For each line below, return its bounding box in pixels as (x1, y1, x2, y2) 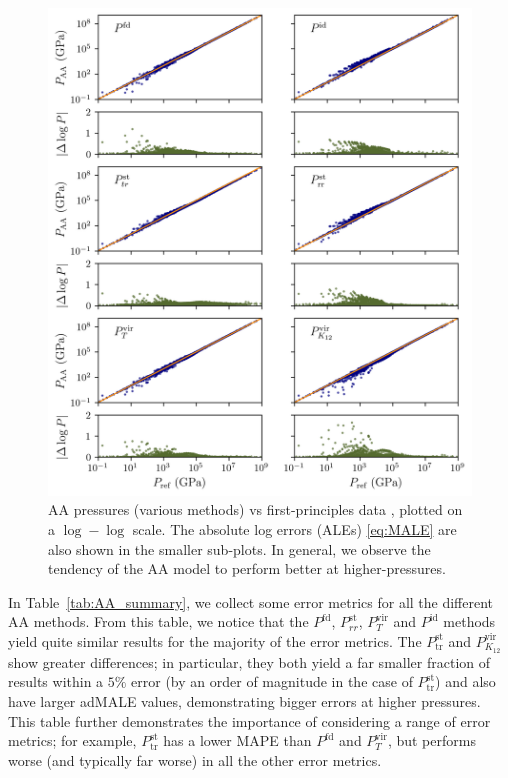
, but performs (387, 730, 476, 751)
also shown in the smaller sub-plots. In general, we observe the (48, 538, 431, 559)
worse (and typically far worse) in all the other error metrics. (8, 749, 382, 770)
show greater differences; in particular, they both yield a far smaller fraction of (8, 651, 491, 672)
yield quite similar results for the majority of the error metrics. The (8, 630, 422, 651)
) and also (435, 671, 496, 692)
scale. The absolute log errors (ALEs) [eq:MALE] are (132, 519, 457, 540)
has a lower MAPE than (163, 730, 312, 751)
